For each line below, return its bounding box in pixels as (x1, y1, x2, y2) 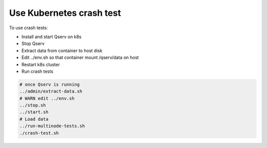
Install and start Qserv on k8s (21, 34, 82, 40)
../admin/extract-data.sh (19, 89, 83, 94)
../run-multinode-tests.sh (19, 123, 85, 129)
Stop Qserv (21, 41, 44, 47)
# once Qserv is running (19, 82, 80, 87)
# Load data (19, 116, 49, 122)
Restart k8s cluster (21, 61, 60, 67)
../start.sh (19, 109, 49, 115)
